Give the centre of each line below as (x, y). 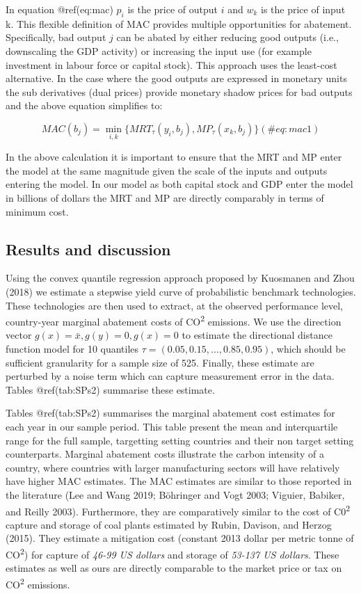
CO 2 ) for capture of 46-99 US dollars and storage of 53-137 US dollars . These (173, 553)
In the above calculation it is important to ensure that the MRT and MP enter (174, 157)
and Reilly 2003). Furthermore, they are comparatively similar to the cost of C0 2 (178, 510)
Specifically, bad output (56, 37)
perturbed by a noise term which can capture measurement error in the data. (170, 376)
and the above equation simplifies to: (84, 105)
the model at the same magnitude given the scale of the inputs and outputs (167, 170)
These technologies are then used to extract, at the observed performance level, (175, 305)
